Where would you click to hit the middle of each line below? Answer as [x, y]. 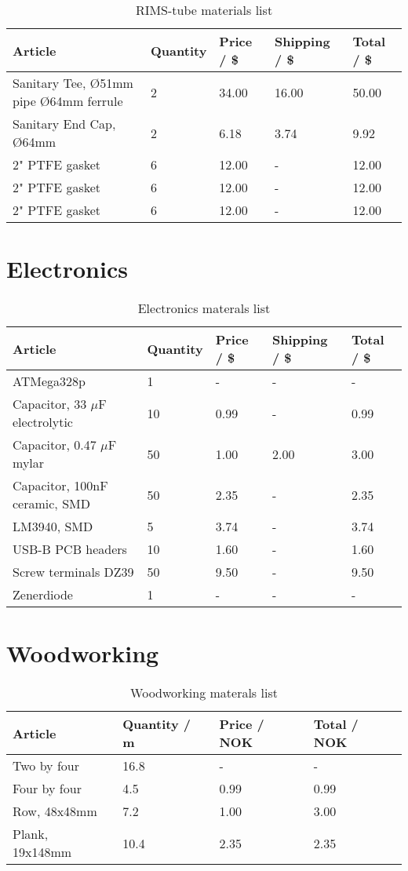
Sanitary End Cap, [64, 124]
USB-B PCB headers [70, 549]
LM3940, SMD [53, 527]
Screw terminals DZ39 [73, 572]
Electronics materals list [204, 308]
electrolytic [43, 422]
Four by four [47, 789]
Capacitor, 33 [50, 404]
